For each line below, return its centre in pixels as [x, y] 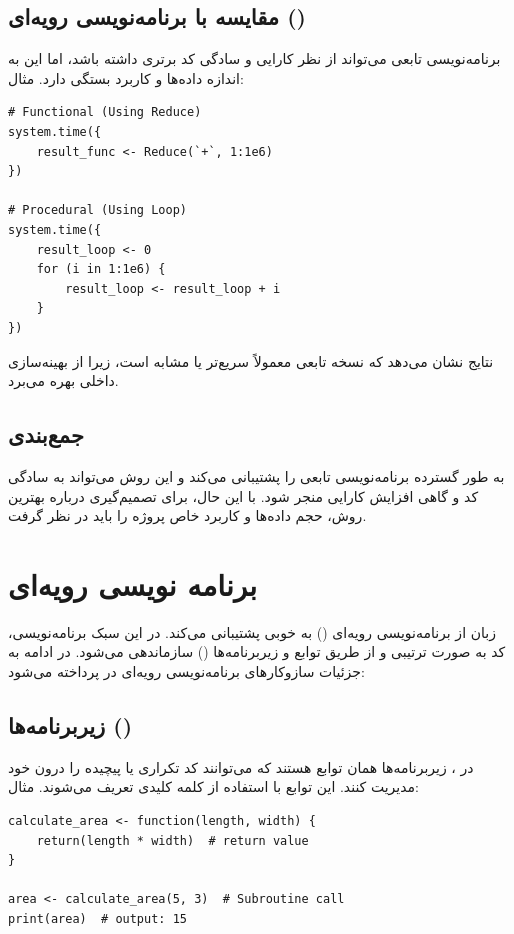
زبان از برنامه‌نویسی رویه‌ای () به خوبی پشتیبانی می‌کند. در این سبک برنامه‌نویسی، [252, 631]
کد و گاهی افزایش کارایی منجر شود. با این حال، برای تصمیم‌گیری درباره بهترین [243, 495]
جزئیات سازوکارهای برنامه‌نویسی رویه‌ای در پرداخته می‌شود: [186, 671]
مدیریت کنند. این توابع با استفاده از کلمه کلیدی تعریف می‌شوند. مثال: [213, 786]
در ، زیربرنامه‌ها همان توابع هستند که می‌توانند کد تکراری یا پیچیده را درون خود [241, 766]
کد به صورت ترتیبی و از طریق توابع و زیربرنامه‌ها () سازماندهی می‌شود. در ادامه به [257, 651]
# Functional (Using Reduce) [105, 112]
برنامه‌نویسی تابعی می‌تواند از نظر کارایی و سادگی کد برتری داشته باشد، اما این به [254, 58]
